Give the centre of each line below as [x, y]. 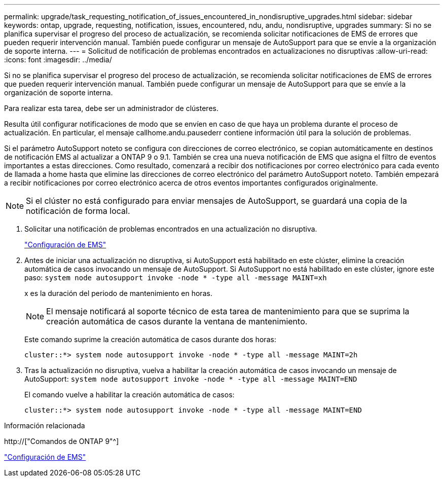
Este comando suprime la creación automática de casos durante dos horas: [150, 339]
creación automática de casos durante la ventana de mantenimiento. [177, 321]
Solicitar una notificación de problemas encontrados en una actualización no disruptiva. [171, 229]
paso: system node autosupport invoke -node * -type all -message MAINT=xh [176, 277]
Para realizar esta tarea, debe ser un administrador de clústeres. [111, 108]
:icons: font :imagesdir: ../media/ [58, 60]
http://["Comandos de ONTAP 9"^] [62, 441]
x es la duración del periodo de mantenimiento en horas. [118, 293]
